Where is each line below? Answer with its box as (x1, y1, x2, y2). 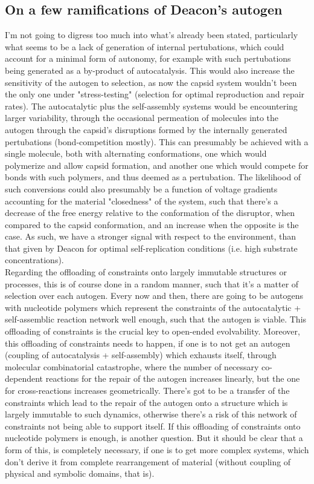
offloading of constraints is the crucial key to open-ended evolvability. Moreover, (5, 325, 300, 338)
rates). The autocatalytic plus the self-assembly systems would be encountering (5, 99, 298, 112)
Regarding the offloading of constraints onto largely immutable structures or (5, 266, 287, 278)
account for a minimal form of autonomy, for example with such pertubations (5, 52, 291, 65)
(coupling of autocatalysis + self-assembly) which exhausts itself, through (5, 348, 277, 361)
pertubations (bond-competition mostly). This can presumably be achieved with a (5, 135, 309, 148)
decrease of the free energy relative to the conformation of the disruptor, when (5, 206, 295, 219)
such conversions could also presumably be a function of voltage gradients (5, 182, 278, 195)
